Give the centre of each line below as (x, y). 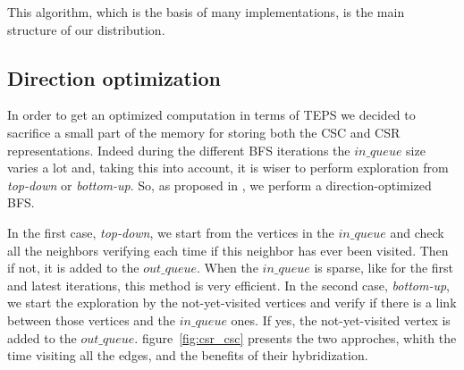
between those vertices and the (91, 320)
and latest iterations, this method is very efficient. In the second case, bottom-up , (228, 285)
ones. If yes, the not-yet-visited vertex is (341, 320)
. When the (228, 268)
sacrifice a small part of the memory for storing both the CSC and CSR (204, 132)
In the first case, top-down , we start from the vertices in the (171, 232)
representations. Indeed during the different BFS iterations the (179, 150)
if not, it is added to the (73, 268)
